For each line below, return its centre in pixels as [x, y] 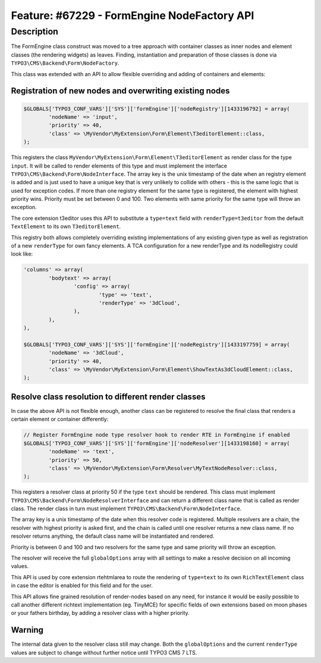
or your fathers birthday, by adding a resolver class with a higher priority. [100, 613]
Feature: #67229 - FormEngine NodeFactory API [133, 15]
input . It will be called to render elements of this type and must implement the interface [119, 166]
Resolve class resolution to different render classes [108, 397]
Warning [27, 630]
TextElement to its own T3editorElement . [66, 226]
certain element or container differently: [60, 419]
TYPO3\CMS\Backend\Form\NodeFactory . [65, 63]
